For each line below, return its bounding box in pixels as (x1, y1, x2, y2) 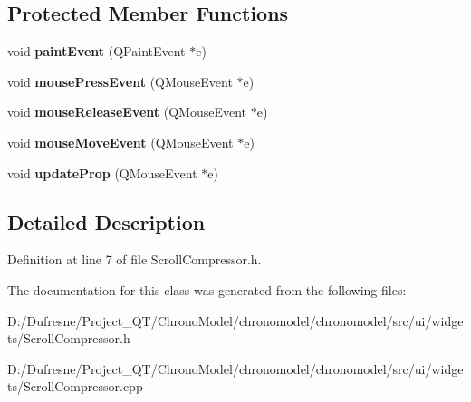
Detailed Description (7, 207, 206, 235)
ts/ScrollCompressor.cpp (7, 377, 143, 396)
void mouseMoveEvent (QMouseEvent (7, 132, 234, 151)
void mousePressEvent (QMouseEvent (7, 72, 233, 91)
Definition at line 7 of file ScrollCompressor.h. (7, 250, 262, 269)
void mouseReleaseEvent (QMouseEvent (7, 102, 247, 121)
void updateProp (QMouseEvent (7, 163, 197, 182)
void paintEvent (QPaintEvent (7, 42, 186, 61)
